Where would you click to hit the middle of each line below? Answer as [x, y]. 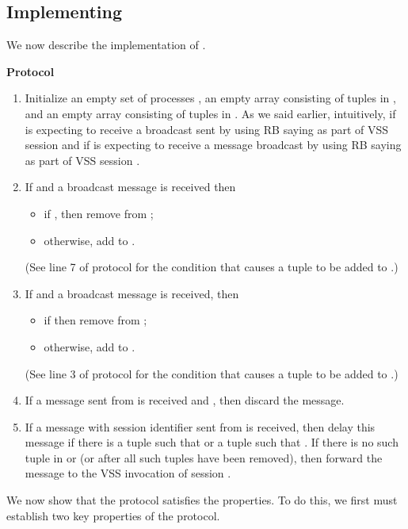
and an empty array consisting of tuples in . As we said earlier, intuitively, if [210, 113]
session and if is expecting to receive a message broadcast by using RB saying [213, 145]
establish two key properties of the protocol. [113, 515]
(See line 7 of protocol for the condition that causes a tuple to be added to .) [212, 267]
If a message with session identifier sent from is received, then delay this [200, 426]
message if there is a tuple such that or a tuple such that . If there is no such [212, 442]
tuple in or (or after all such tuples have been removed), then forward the [204, 457]
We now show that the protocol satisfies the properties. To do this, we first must [202, 500]
